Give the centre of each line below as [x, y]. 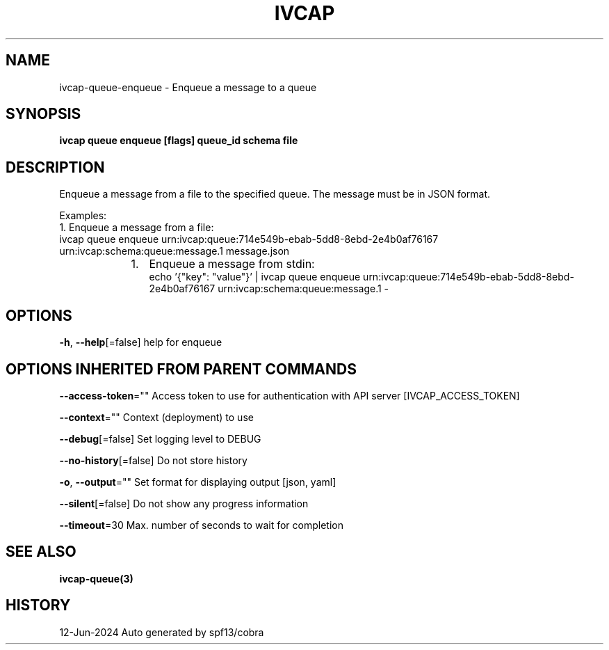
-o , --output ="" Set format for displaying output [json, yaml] [198, 482]
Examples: [83, 216]
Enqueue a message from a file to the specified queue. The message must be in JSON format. [275, 194]
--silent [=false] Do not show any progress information [184, 503]
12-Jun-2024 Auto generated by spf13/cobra [162, 632]
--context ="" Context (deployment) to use [156, 417]
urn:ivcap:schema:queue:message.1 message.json [174, 251]
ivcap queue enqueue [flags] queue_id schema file [179, 141]
